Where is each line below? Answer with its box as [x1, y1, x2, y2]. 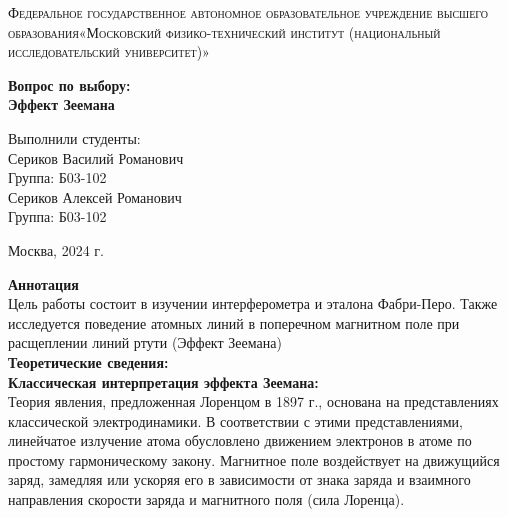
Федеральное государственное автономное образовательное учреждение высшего [8, 2, 489, 22]
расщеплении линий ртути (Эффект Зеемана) [8, 332, 282, 353]
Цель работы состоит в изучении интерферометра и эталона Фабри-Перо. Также [8, 293, 498, 314]
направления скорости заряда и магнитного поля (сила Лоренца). [8, 489, 405, 510]
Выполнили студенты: [8, 127, 141, 148]
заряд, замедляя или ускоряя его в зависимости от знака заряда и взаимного [8, 469, 471, 490]
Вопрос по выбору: [8, 74, 131, 95]
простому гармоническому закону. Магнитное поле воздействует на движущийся [8, 449, 500, 470]
